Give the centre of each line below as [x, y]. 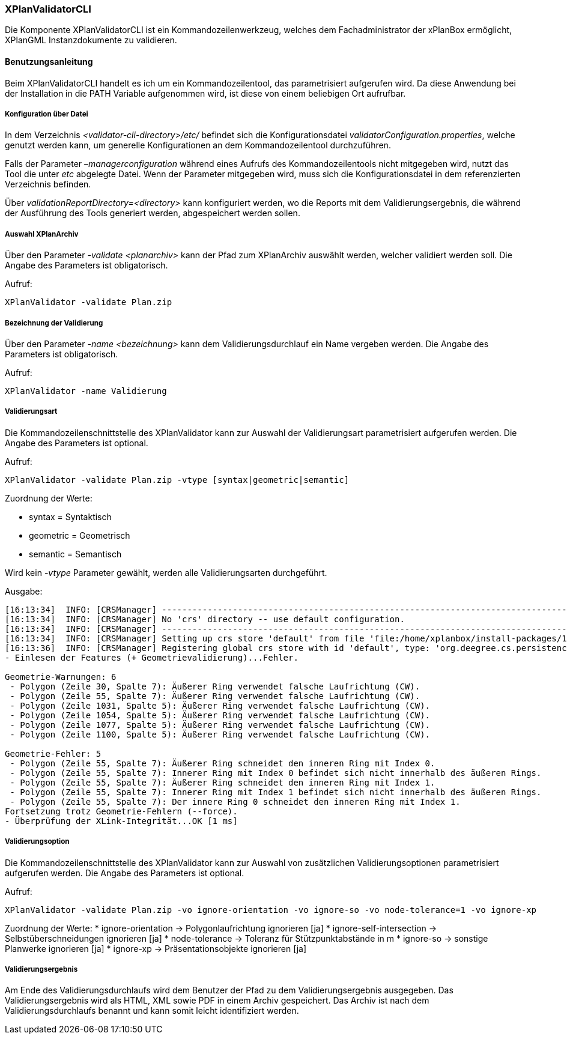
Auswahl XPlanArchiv [42, 234]
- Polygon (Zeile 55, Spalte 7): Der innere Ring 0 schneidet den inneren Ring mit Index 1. [235, 801]
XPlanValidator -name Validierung [86, 391]
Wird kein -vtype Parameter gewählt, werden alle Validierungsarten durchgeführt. [166, 572]
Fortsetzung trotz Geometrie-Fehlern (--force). [121, 811]
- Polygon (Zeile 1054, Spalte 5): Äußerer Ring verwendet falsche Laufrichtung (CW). [220, 715]
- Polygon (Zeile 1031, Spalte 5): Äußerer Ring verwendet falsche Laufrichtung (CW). [220, 705]
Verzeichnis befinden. [48, 184]
